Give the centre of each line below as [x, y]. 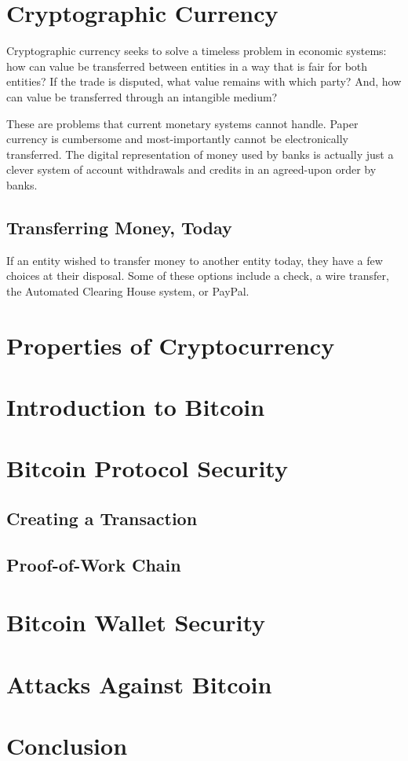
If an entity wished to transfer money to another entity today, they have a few [195, 260]
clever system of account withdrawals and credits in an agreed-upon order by [191, 169]
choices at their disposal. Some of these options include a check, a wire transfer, [198, 276]
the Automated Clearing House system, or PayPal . [128, 290]
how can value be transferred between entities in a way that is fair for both [187, 66]
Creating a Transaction [102, 518]
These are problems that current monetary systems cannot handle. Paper [182, 123]
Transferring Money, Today [119, 227]
